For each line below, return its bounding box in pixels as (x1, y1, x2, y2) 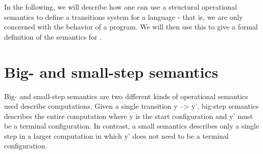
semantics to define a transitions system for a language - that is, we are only (4, 11, 243, 22)
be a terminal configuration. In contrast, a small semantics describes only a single (4, 120, 259, 131)
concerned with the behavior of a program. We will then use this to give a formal (4, 21, 258, 32)
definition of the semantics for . (4, 31, 102, 42)
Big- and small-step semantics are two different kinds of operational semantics (4, 90, 248, 101)
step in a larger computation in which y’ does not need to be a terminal (4, 130, 229, 141)
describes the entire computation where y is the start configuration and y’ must (4, 110, 253, 121)
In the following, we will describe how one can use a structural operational (4, 2, 237, 12)
